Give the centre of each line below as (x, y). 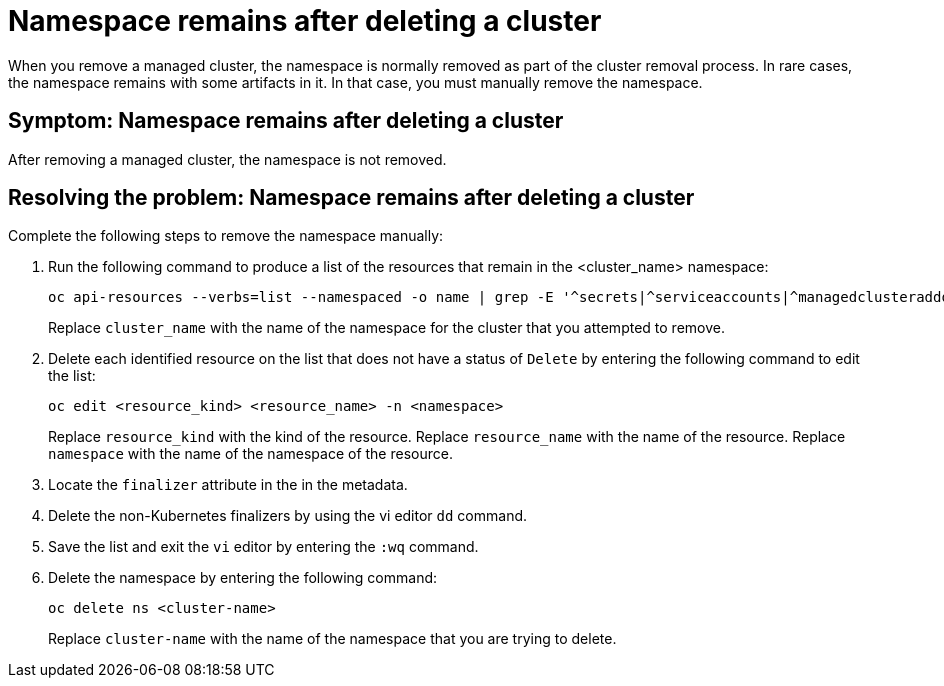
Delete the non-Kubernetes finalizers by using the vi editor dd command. (288, 516)
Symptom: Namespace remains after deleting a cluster (286, 121)
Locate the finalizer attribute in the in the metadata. (228, 485)
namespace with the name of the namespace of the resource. (250, 454)
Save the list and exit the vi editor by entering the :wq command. (263, 547)
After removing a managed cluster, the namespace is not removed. (227, 159)
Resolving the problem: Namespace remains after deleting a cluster (351, 198)
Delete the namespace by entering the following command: (243, 578)
